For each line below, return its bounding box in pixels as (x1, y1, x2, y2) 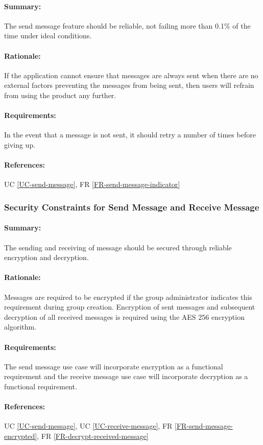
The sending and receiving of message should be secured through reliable (4, 242, 232, 252)
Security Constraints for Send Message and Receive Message (4, 200, 259, 213)
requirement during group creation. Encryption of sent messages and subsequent (4, 301, 255, 312)
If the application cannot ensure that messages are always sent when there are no (4, 69, 258, 80)
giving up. (4, 139, 36, 150)
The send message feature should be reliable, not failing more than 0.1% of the (4, 20, 251, 31)
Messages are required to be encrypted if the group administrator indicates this (4, 291, 252, 302)
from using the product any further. (4, 89, 116, 100)
